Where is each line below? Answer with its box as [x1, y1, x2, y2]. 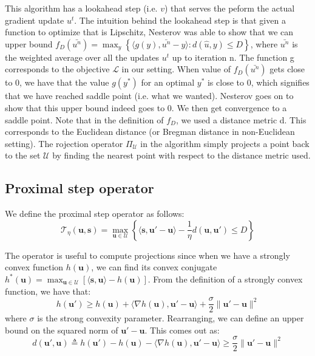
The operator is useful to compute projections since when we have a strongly [5, 248, 290, 261]
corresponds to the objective [5, 63, 110, 75]
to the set [5, 149, 41, 162]
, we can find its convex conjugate [91, 261, 217, 273]
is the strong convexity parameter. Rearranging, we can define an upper [37, 312, 304, 324]
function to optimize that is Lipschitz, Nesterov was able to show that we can [5, 26, 294, 38]
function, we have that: [5, 284, 91, 297]
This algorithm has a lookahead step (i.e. [5, 2, 158, 14]
